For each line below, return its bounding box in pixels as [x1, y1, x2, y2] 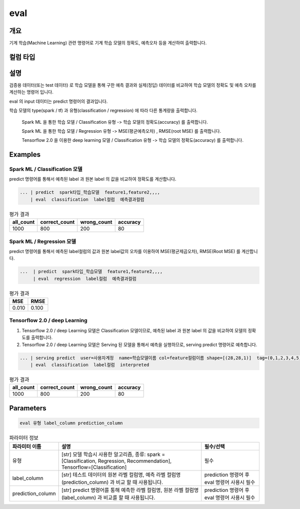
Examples [9, 150, 41, 159]
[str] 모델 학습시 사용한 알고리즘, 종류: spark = [61, 451, 165, 458]
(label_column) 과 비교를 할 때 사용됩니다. [61, 494, 155, 501]
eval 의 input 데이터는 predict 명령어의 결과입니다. [9, 98, 108, 104]
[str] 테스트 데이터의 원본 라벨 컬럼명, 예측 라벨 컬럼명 [61, 471, 181, 478]
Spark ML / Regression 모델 [9, 238, 76, 245]
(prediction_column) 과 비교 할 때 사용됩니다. [61, 479, 163, 486]
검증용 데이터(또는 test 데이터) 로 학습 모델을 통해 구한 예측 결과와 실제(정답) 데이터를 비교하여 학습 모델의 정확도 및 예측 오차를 [9, 82, 256, 88]
